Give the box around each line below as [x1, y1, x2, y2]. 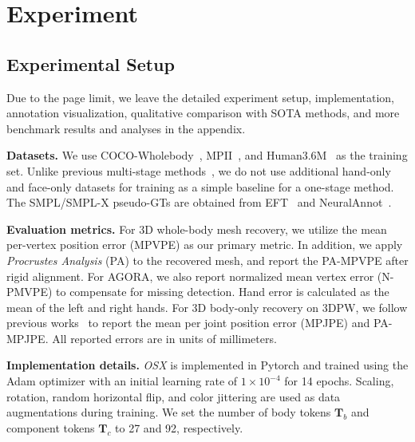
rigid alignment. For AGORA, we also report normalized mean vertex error [6, 267, 374, 284]
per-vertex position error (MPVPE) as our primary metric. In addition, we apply [6, 236, 403, 253]
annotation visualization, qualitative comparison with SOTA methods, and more [6, 105, 400, 121]
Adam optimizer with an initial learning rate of [6, 373, 238, 389]
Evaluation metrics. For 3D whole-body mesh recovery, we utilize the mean [6, 220, 387, 237]
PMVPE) [6, 283, 53, 300]
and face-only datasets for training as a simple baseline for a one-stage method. [6, 178, 394, 195]
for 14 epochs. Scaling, [284, 373, 394, 389]
